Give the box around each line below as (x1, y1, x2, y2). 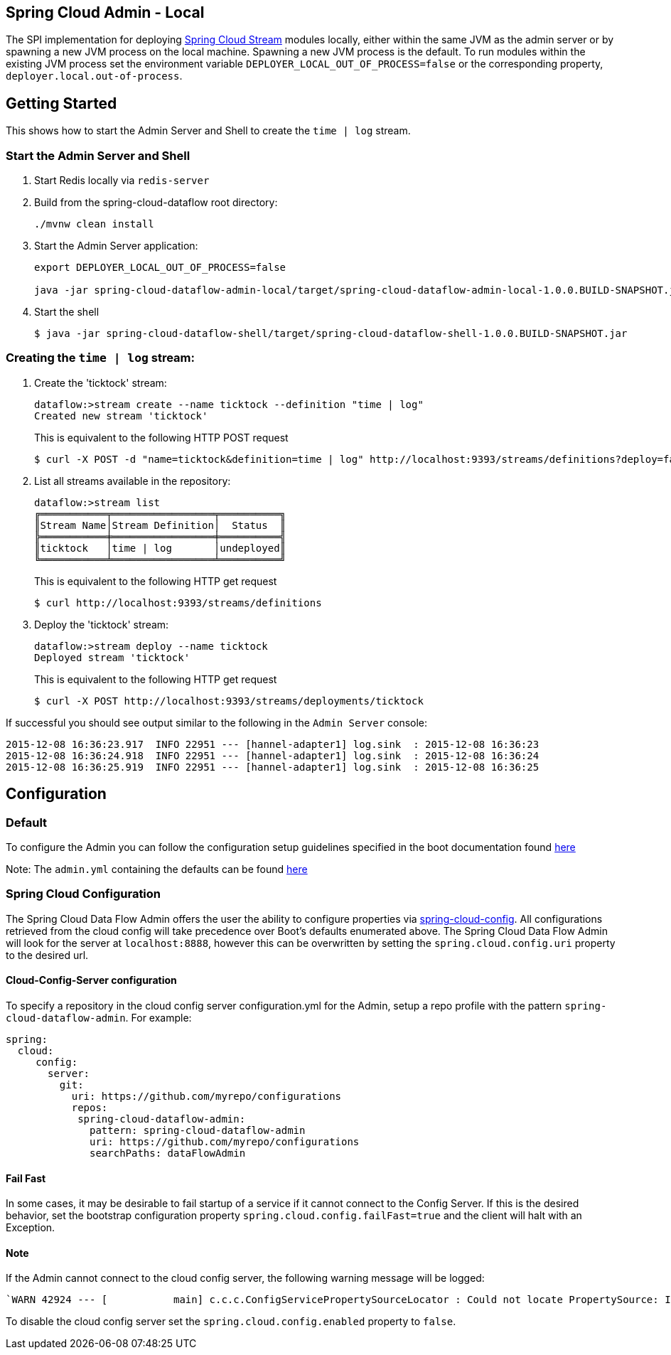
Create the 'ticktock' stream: (34, 376, 167, 389)
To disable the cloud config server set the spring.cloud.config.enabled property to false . (6, 1315, 456, 1328)
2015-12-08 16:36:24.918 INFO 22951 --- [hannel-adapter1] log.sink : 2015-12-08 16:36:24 (6, 749, 540, 761)
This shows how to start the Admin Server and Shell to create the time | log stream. (6, 124, 411, 137)
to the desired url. (6, 948, 89, 961)
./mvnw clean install (34, 218, 154, 230)
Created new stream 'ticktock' (34, 409, 208, 422)
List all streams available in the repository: (34, 474, 231, 487)
